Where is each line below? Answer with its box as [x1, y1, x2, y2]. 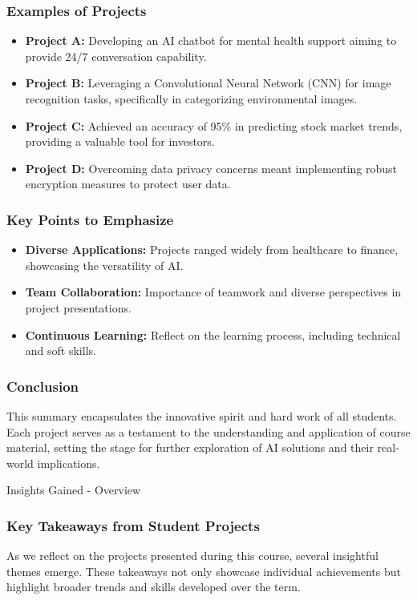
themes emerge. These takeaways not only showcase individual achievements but [6, 562, 401, 579]
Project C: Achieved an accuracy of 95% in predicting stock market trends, [25, 117, 403, 134]
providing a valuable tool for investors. [25, 133, 215, 150]
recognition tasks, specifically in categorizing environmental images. [25, 91, 358, 107]
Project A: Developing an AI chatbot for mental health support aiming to [25, 32, 397, 49]
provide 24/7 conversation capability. [25, 47, 207, 64]
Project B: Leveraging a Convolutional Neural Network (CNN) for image [25, 74, 391, 91]
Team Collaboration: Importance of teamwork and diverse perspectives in [25, 284, 402, 300]
